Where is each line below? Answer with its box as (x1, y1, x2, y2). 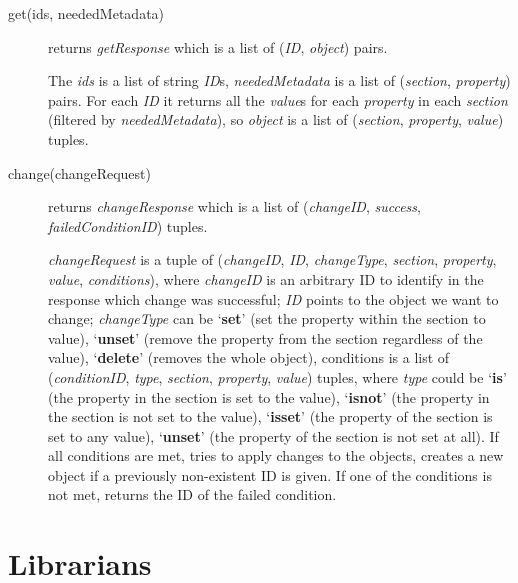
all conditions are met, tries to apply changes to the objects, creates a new (48, 445, 504, 466)
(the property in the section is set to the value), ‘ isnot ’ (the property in (48, 386, 490, 407)
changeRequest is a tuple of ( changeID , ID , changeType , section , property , (48, 249, 497, 270)
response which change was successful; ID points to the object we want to (48, 288, 499, 309)
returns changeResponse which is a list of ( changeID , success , (48, 196, 421, 217)
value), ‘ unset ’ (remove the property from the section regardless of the (48, 327, 483, 348)
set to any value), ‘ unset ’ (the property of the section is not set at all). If (48, 425, 499, 446)
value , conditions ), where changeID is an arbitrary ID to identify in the (48, 268, 484, 289)
